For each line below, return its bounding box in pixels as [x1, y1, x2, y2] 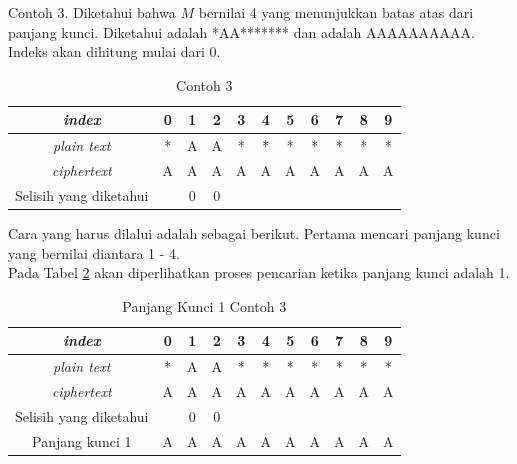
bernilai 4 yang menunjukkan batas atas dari [198, 2, 474, 22]
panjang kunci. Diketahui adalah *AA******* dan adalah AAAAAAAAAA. [8, 21, 475, 42]
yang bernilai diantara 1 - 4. [8, 242, 180, 263]
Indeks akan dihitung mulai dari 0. [8, 41, 221, 62]
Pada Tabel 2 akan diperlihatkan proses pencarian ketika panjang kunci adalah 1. [8, 262, 510, 283]
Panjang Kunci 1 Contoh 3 [122, 295, 287, 316]
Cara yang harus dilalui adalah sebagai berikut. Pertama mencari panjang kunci [8, 223, 500, 243]
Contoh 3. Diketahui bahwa [8, 2, 176, 22]
